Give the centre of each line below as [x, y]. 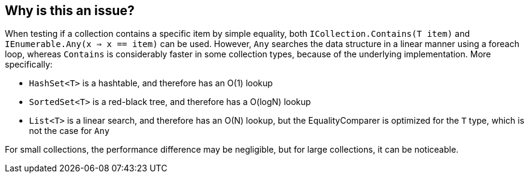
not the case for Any [70, 131]
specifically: [29, 65]
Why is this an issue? [70, 11]
